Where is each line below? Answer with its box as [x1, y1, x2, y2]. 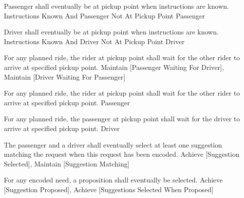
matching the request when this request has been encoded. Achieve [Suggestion [4, 149, 240, 159]
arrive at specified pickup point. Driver [4, 123, 120, 133]
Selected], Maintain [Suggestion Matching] [4, 158, 130, 168]
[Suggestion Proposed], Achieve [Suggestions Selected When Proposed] [4, 184, 214, 194]
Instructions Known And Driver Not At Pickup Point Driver [4, 36, 185, 46]
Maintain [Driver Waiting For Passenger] [4, 71, 126, 82]
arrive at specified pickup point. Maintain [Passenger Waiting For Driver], [4, 62, 224, 72]
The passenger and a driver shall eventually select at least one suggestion [4, 139, 222, 149]
